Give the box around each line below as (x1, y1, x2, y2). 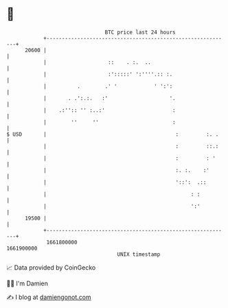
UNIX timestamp (117, 250, 161, 258)
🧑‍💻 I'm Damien (6, 279, 49, 287)
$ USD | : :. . (6, 130, 219, 138)
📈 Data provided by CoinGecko (6, 263, 96, 272)
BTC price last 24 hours (104, 29, 176, 36)
